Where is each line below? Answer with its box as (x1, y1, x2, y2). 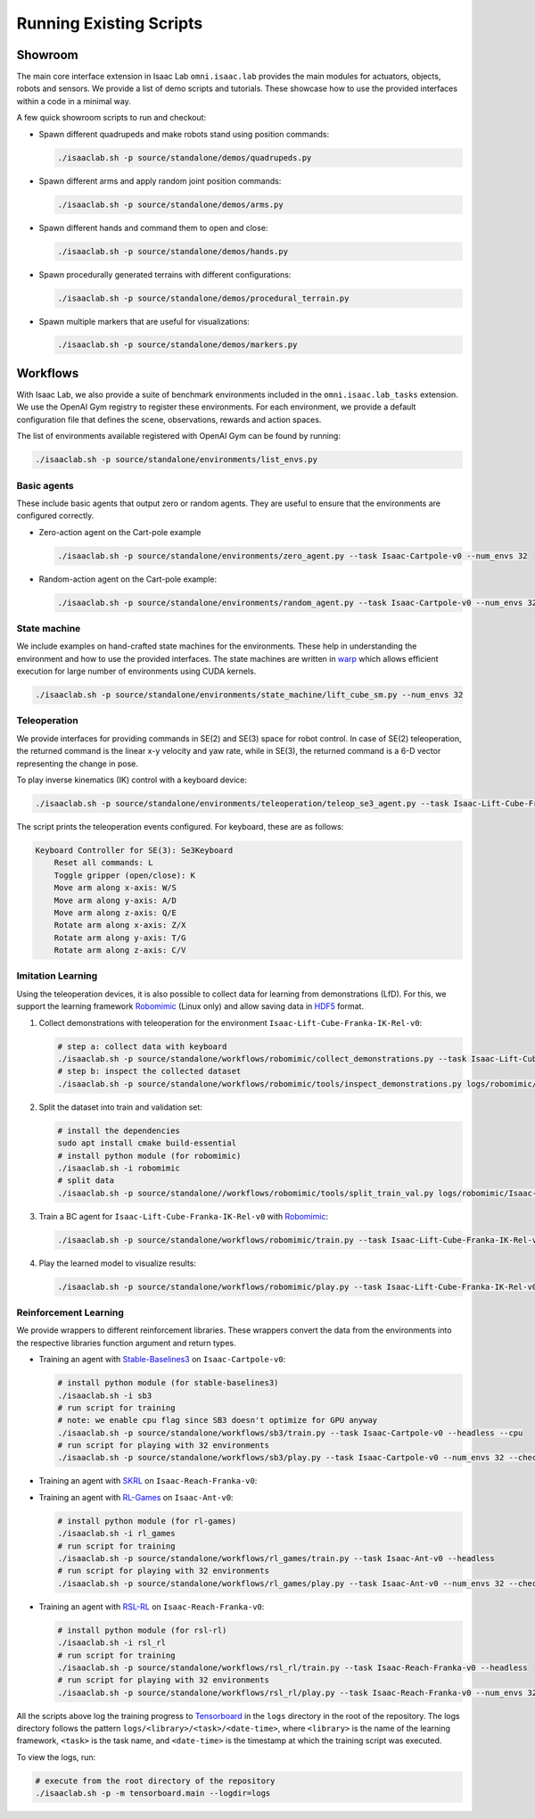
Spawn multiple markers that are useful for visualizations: (38, 316, 250, 327)
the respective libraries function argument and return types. (16, 1337, 236, 1348)
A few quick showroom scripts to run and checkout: (16, 112, 207, 123)
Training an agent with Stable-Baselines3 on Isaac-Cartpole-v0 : (38, 1354, 286, 1365)
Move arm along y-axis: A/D (53, 895, 177, 905)
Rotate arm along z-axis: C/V (53, 946, 186, 955)
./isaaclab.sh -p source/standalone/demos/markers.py (57, 340, 298, 350)
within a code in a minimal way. (16, 95, 131, 106)
